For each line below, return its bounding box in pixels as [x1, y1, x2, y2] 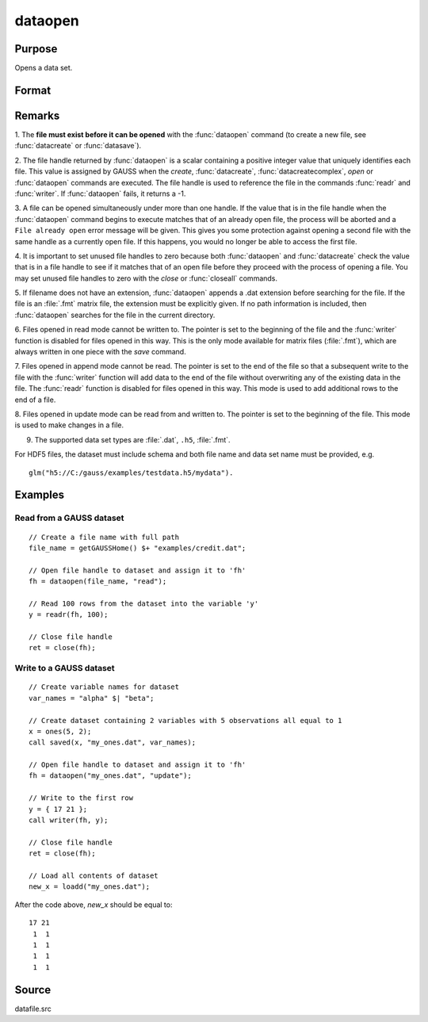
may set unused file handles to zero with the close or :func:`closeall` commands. [14, 274, 277, 283]
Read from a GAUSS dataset [14, 512, 124, 523]
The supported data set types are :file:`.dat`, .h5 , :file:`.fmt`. [34, 434, 231, 444]
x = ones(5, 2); [29, 726, 92, 736]
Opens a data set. [14, 63, 73, 73]
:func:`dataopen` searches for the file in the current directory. [14, 310, 216, 320]
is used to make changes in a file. [14, 420, 124, 430]
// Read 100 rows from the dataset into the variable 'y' [29, 599, 259, 608]
